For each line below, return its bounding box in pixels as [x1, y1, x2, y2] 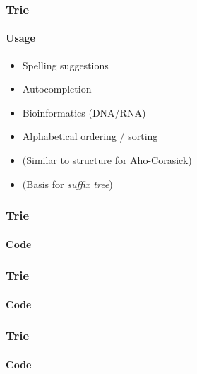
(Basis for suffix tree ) [22, 176, 113, 191]
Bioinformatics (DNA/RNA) [22, 105, 146, 119]
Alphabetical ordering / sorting [22, 129, 158, 144]
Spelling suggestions [22, 57, 109, 72]
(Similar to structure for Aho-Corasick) [22, 153, 192, 168]
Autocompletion [22, 81, 92, 96]
